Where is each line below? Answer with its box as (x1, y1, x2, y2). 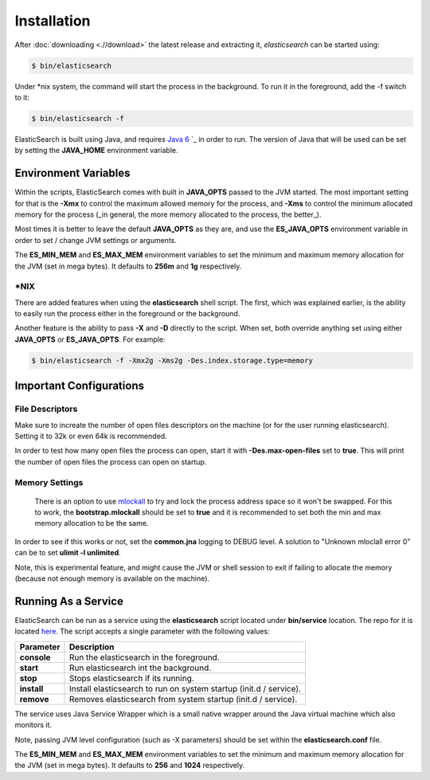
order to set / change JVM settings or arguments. (14, 235, 177, 245)
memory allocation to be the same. (34, 519, 149, 528)
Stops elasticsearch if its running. (68, 672, 194, 684)
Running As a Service (14, 594, 123, 608)
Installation (14, 12, 91, 29)
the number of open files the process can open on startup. (14, 457, 207, 466)
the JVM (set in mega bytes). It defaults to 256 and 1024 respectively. (14, 761, 245, 770)
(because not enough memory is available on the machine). (14, 574, 210, 583)
